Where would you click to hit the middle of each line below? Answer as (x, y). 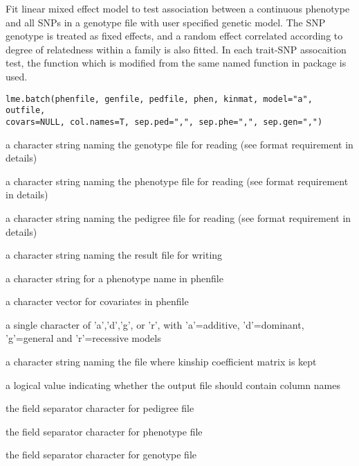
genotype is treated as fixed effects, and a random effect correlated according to (174, 36)
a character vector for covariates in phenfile (97, 301)
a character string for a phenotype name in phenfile (114, 278)
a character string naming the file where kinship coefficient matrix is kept (161, 362)
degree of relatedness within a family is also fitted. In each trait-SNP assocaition (176, 49)
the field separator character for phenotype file (104, 431)
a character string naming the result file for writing (114, 255)
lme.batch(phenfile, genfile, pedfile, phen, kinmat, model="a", (159, 99)
